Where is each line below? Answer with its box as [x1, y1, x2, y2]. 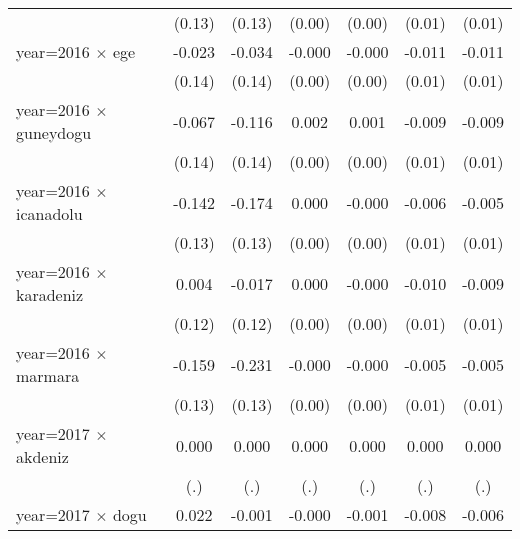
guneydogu [16, 121, 92, 144]
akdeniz [16, 445, 69, 468]
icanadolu [16, 202, 83, 225]
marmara [16, 364, 80, 387]
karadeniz [16, 283, 84, 306]
